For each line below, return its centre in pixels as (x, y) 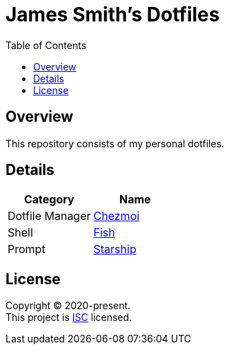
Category (49, 200)
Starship (115, 249)
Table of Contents (46, 45)
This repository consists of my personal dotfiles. (115, 143)
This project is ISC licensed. (69, 317)
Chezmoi (117, 216)
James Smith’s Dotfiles (113, 15)
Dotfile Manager (49, 216)
